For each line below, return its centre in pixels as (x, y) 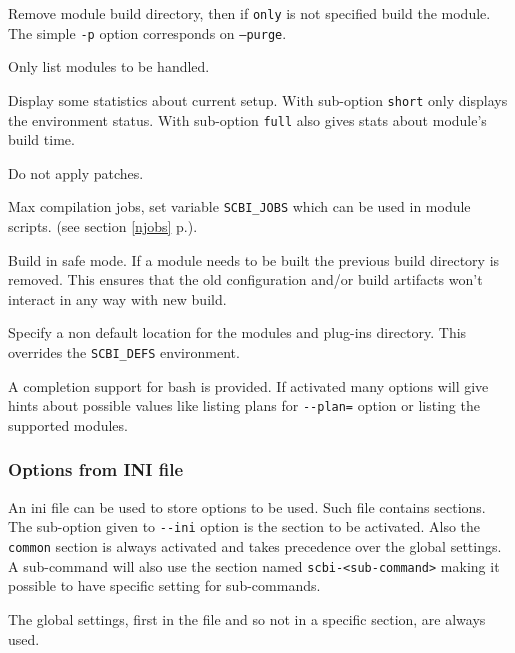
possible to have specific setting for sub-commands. (164, 585)
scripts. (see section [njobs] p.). (103, 226)
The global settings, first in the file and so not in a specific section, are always (247, 618)
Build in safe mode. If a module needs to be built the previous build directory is (254, 259)
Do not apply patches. (76, 172)
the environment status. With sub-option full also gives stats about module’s (247, 119)
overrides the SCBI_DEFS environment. (124, 352)
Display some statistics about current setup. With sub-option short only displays (258, 99)
